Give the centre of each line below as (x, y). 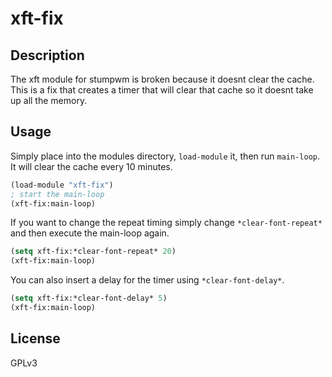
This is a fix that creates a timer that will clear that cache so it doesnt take (162, 90)
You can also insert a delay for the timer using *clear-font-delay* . (147, 280)
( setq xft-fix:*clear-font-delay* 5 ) (89, 298)
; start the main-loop (57, 194)
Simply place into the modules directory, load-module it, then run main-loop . (165, 156)
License (35, 338)
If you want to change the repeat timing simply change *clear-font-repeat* (166, 223)
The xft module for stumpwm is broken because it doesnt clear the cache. (162, 79)
